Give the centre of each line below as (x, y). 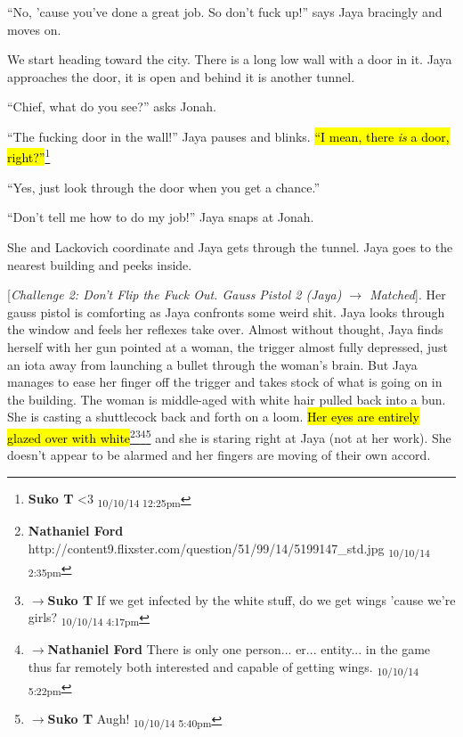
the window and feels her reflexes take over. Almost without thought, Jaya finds (225, 329)
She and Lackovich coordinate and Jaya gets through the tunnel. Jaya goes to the (230, 247)
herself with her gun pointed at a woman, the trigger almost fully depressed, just (227, 346)
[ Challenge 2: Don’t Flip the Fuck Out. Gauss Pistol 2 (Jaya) (175, 295)
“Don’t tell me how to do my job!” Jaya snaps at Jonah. (161, 217)
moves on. (34, 29)
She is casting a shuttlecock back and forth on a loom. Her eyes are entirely (213, 417)
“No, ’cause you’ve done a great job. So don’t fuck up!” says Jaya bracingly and (225, 12)
